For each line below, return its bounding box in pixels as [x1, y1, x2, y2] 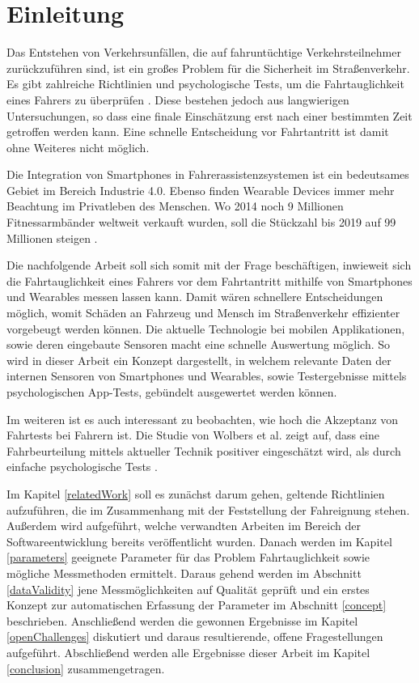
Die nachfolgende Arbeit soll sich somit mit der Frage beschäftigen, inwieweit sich [6, 257, 412, 274]
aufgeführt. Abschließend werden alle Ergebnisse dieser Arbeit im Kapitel [6, 643, 370, 660]
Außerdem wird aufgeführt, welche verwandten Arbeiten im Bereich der [6, 517, 361, 534]
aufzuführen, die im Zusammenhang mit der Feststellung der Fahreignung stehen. [6, 501, 410, 518]
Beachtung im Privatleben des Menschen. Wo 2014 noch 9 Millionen [6, 197, 344, 214]
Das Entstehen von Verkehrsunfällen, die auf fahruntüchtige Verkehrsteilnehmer [6, 44, 401, 61]
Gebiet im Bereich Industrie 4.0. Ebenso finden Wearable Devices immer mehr [6, 181, 395, 198]
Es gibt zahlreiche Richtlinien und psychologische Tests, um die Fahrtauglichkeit [6, 75, 404, 92]
